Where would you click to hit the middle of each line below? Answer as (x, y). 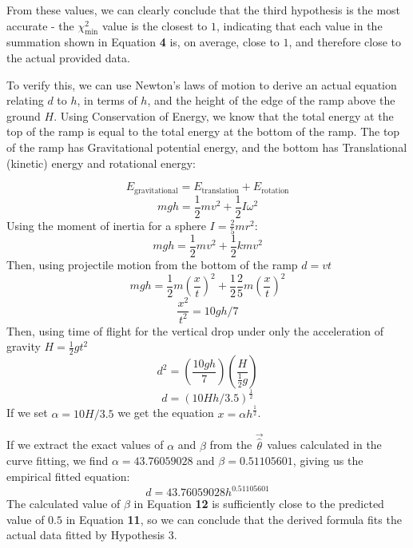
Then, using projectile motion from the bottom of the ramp (152, 265)
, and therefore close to (345, 42)
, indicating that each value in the (299, 25)
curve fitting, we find (58, 461)
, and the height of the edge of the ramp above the (271, 100)
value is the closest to (155, 25)
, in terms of (107, 100)
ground (24, 115)
